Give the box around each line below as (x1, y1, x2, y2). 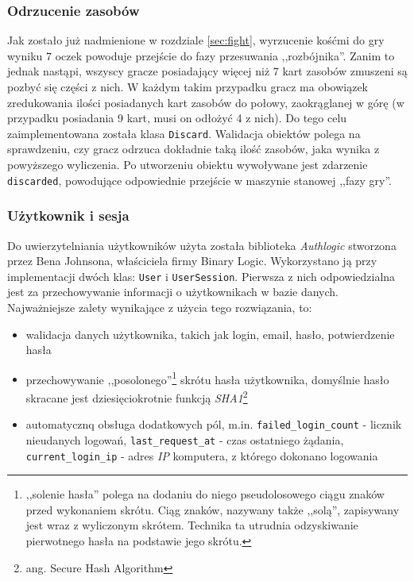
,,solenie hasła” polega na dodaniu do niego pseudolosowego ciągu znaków (25, 486, 385, 502)
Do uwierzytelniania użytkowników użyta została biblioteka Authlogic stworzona (7, 237, 397, 253)
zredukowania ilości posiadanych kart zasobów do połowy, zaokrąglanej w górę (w (7, 94, 404, 110)
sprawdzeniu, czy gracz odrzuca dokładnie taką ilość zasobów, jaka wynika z (7, 140, 380, 157)
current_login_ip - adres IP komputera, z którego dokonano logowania (25, 447, 378, 464)
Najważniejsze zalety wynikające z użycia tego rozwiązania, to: (7, 298, 312, 315)
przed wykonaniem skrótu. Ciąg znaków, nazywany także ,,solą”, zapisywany (25, 501, 400, 518)
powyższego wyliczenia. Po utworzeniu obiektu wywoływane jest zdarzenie (7, 156, 368, 173)
